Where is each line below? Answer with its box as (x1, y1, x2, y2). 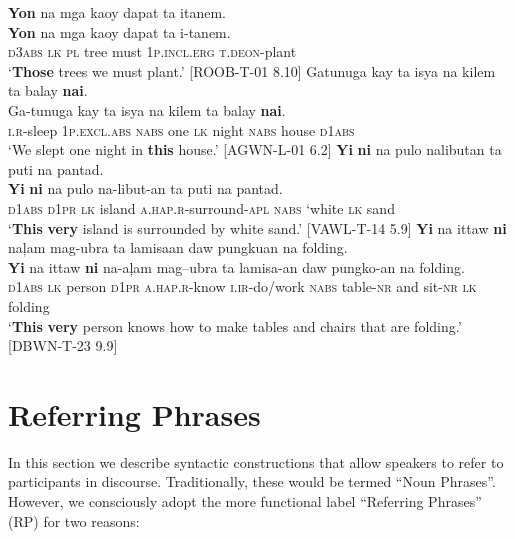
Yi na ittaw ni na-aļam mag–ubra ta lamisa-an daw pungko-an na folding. (8, 256, 465, 277)
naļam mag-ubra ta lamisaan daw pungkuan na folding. (8, 237, 348, 258)
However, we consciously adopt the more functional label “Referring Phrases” (8, 491, 482, 511)
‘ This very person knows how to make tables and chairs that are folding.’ (8, 315, 462, 336)
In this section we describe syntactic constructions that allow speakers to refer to (8, 451, 504, 472)
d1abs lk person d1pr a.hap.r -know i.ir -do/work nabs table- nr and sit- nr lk (8, 276, 477, 297)
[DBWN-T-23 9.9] (8, 335, 118, 356)
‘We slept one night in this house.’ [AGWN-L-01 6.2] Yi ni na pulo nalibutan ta (8, 139, 502, 160)
